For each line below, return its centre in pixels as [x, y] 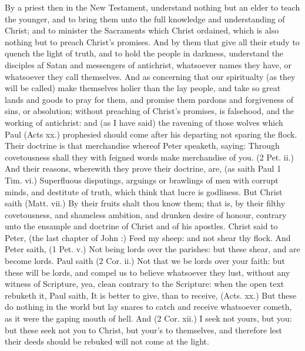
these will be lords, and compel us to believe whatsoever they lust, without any [148, 272]
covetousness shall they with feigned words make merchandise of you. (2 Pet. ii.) [149, 157]
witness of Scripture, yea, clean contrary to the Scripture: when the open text [145, 284]
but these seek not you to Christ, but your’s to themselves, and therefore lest [143, 330]
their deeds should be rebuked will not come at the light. [107, 341]
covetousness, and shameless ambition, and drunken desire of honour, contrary [146, 214]
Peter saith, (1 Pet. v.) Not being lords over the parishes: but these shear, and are [152, 249]
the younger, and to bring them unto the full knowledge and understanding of [145, 19]
